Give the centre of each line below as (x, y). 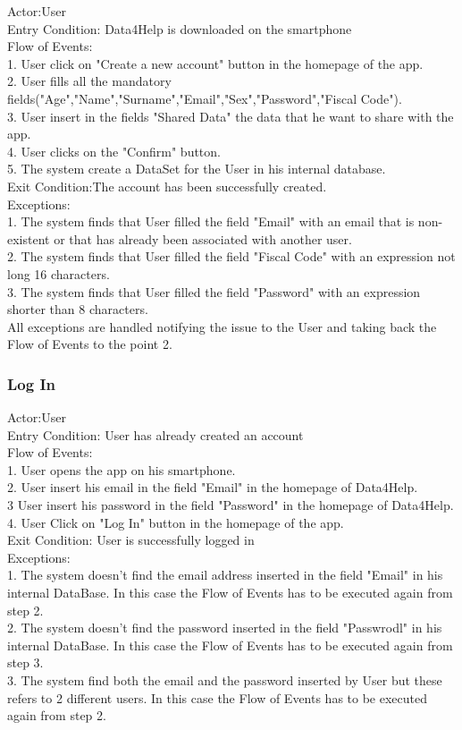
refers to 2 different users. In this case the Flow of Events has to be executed (218, 697)
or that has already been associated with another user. (203, 238)
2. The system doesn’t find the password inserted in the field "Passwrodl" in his (225, 628)
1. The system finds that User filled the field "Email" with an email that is (211, 221)
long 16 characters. (59, 273)
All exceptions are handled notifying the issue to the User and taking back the (222, 326)
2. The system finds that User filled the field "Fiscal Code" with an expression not (231, 256)
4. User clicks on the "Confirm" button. (114, 151)
